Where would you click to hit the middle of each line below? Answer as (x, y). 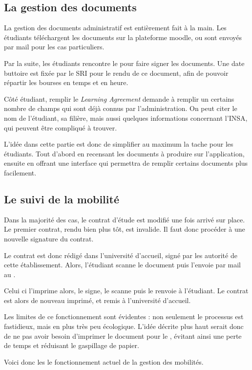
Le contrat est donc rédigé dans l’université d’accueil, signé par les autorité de (121, 255)
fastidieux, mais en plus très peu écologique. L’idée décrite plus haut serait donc (124, 326)
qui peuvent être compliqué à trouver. (61, 127)
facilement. (20, 172)
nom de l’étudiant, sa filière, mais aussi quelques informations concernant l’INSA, (126, 118)
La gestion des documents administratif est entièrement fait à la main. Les (115, 28)
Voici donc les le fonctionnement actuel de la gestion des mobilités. (104, 361)
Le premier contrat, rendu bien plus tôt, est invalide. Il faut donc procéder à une (125, 229)
